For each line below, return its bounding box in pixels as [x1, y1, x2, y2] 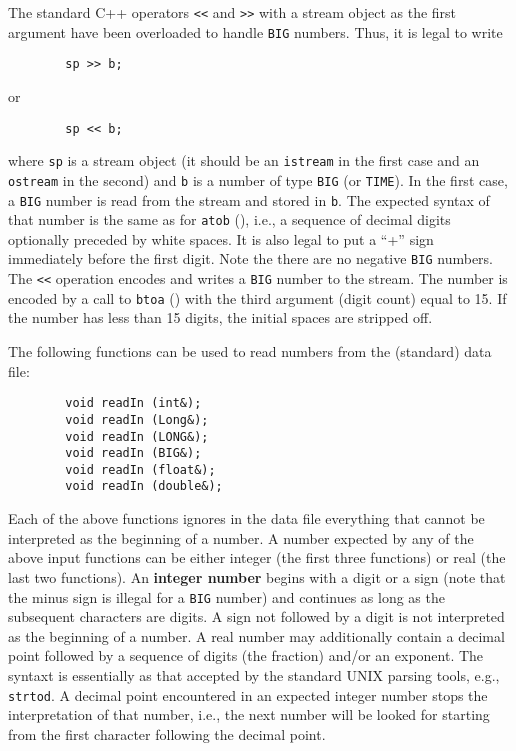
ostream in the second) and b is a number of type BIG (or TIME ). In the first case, [8, 169, 508, 190]
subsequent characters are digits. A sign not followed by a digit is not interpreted [8, 606, 505, 627]
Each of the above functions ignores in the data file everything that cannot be [8, 508, 485, 529]
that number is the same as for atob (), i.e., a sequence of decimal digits [8, 209, 451, 230]
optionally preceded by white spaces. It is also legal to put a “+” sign [8, 228, 434, 249]
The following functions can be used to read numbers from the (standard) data [8, 341, 492, 361]
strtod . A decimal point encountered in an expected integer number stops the [8, 684, 488, 705]
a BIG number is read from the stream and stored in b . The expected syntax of [8, 189, 490, 210]
